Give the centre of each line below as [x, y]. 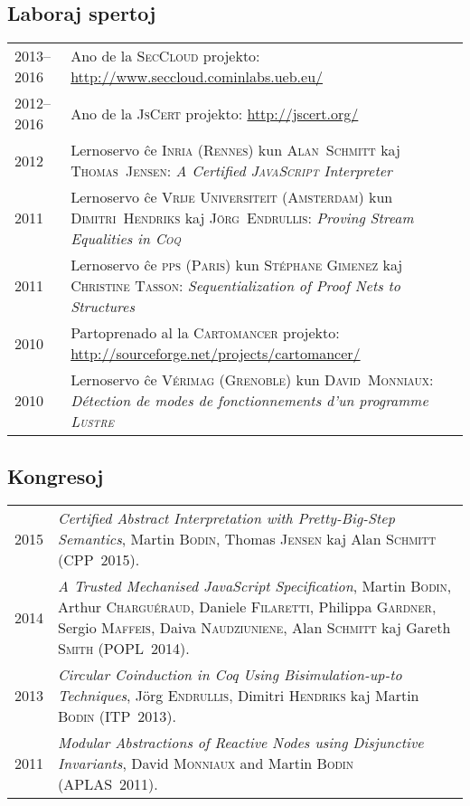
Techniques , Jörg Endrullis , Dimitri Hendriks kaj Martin [239, 696]
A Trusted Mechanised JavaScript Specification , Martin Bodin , [255, 586]
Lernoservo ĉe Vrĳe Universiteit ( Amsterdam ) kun [232, 197]
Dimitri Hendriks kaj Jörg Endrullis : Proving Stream [242, 218]
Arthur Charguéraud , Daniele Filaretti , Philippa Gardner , [247, 607]
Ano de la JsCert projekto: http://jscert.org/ [215, 113]
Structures [103, 307]
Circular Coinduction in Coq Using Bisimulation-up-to [230, 675]
